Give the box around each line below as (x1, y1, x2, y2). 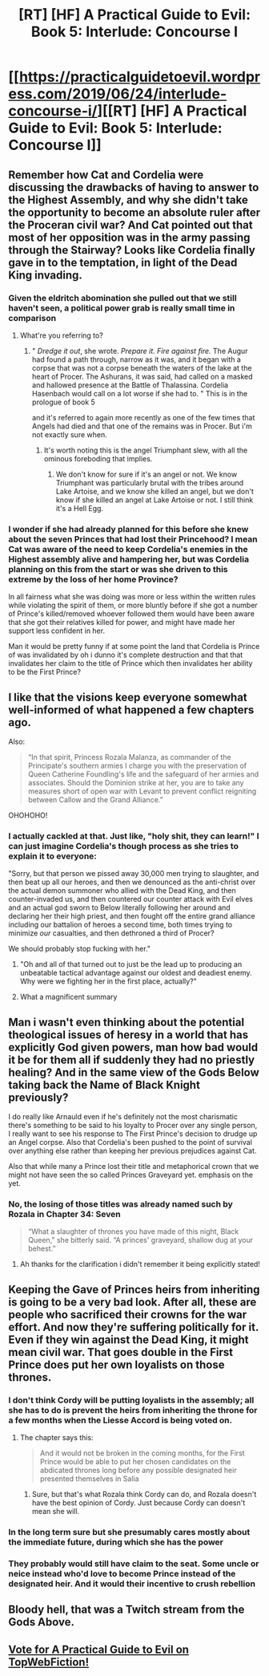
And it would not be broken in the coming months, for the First (39, 1448, 246, 1458)
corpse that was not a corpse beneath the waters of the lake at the (31, 363, 252, 372)
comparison (8, 312, 57, 323)
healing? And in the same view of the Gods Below (8, 1065, 260, 1079)
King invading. (8, 268, 82, 282)
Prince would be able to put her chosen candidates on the (39, 1457, 231, 1467)
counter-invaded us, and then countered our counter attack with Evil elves (8, 895, 254, 904)
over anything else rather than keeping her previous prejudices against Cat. (8, 1146, 257, 1156)
